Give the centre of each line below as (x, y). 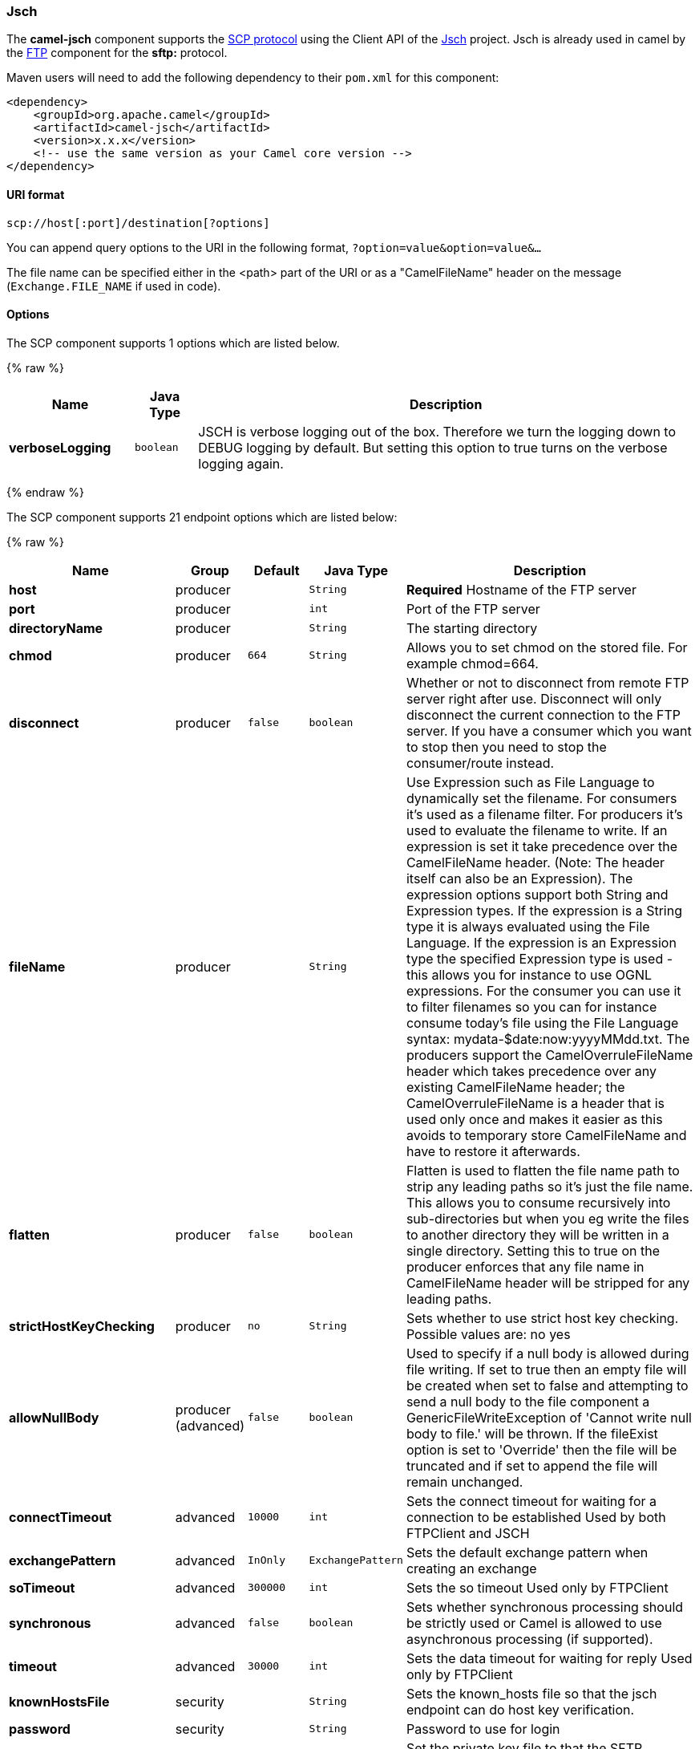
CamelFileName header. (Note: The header (535, 862)
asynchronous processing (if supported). (529, 1639)
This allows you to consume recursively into (538, 1202)
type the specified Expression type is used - (539, 958)
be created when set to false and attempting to (547, 1385)
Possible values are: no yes (488, 1334)
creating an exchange (471, 1568)
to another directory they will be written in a (537, 1234)
